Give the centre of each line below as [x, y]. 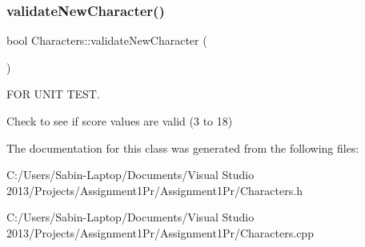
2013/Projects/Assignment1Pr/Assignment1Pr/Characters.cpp [160, 232]
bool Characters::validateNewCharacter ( [107, 40]
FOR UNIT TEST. [53, 94]
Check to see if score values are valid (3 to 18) [120, 121]
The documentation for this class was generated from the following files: [183, 147]
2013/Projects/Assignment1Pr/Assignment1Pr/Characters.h [154, 190]
